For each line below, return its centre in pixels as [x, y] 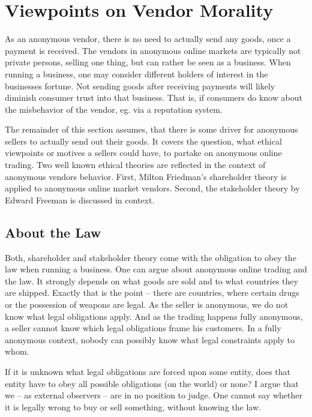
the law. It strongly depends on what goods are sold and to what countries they [151, 280]
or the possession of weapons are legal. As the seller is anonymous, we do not [147, 304]
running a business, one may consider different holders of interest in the [136, 73]
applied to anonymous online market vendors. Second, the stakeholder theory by [152, 188]
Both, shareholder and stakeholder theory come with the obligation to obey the [151, 257]
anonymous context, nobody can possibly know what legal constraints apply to [150, 339]
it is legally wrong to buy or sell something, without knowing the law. [133, 406]
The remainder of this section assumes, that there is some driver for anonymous [151, 129]
